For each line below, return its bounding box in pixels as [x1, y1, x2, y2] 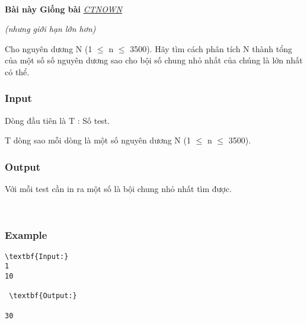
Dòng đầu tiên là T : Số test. [5, 114, 110, 126]
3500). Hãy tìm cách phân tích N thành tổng [130, 42, 292, 55]
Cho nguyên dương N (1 [5, 42, 92, 55]
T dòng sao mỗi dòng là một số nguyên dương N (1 [5, 134, 191, 146]
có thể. [5, 65, 30, 78]
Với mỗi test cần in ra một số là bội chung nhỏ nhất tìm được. [5, 183, 232, 195]
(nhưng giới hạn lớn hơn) [5, 23, 96, 35]
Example [5, 228, 47, 242]
